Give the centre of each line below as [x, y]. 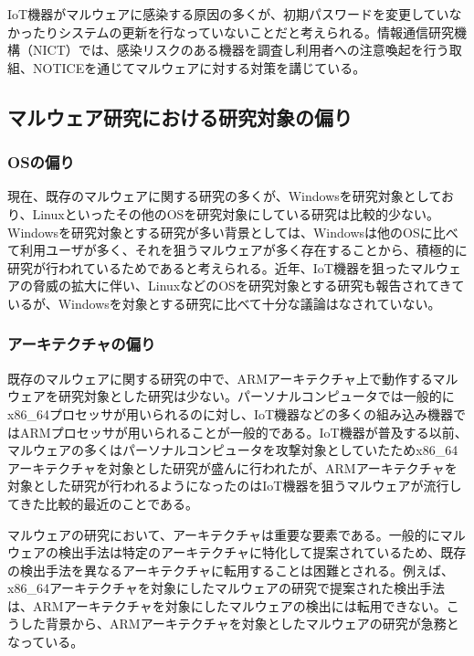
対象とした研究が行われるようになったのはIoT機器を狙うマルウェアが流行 [228, 486]
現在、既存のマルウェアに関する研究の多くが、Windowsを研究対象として [224, 196]
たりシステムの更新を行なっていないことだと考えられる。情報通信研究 [243, 32]
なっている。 [46, 642]
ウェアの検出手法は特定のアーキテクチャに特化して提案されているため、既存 [237, 552]
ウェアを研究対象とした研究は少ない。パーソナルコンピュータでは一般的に [231, 396]
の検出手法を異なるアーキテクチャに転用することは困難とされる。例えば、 [231, 570]
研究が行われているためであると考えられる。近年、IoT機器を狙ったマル [221, 267]
